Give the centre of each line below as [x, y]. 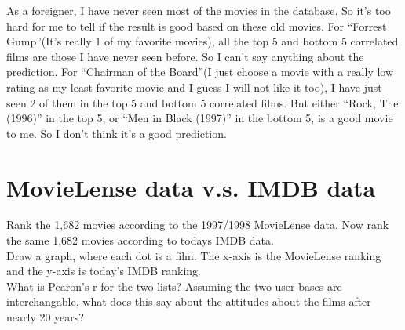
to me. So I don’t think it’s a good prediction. [117, 133]
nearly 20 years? [45, 317]
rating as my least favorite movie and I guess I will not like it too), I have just [194, 87]
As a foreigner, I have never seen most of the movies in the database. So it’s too [199, 10]
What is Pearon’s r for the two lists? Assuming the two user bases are [174, 286]
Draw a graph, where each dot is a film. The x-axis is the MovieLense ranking [194, 255]
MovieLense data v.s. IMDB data [191, 187]
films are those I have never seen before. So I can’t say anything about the [185, 56]
